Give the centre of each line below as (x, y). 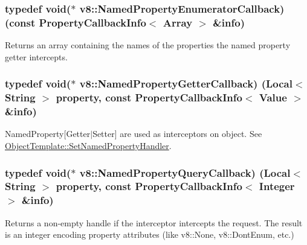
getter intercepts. (36, 56)
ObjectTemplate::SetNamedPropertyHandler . (88, 145)
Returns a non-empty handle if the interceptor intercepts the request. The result (154, 222)
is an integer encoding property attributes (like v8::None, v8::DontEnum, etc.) (150, 234)
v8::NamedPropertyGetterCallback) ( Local (186, 84)
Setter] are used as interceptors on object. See (177, 134)
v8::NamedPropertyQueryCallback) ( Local (185, 172)
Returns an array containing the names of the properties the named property (148, 45)
